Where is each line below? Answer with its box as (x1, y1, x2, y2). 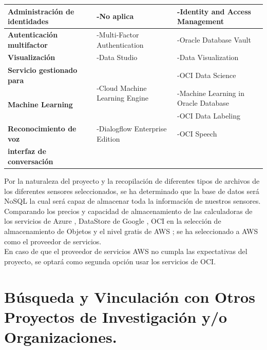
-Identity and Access (177, 6, 251, 16)
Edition (97, 133, 120, 144)
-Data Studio (97, 52, 138, 63)
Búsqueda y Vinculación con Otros (4, 286, 255, 307)
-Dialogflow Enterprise (97, 123, 167, 133)
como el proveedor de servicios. (4, 236, 102, 246)
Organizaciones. (4, 326, 117, 347)
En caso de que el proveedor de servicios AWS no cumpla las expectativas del (4, 246, 247, 257)
